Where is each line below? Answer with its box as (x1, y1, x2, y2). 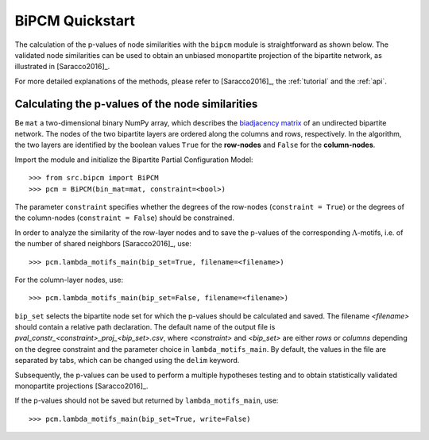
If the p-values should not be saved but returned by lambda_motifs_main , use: (14, 396, 279, 405)
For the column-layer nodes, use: (14, 275, 123, 284)
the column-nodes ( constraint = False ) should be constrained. (14, 213, 234, 222)
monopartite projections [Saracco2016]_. (14, 381, 149, 391)
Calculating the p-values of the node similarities (14, 97, 258, 110)
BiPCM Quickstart (14, 12, 135, 29)
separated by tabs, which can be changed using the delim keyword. (14, 356, 240, 365)
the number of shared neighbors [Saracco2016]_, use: (14, 239, 192, 249)
